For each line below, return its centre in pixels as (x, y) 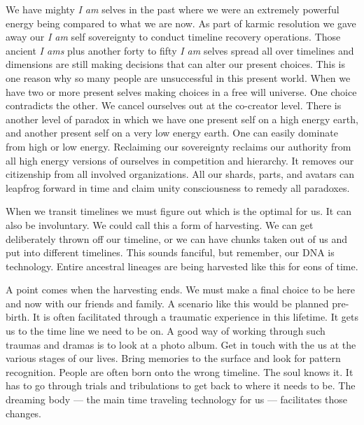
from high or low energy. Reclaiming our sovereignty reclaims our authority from (178, 146)
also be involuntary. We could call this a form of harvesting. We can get (160, 224)
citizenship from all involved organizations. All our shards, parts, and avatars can (180, 174)
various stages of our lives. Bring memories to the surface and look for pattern (173, 358)
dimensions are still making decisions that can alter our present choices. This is (175, 64)
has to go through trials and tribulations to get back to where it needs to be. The (181, 385)
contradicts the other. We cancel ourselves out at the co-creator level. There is (174, 105)
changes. (24, 413)
